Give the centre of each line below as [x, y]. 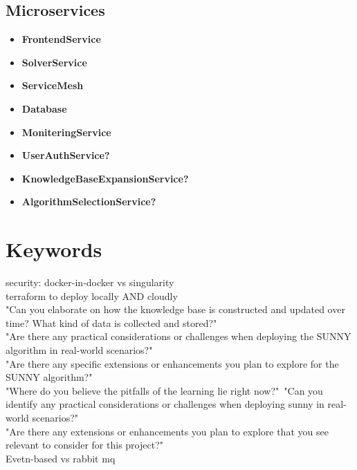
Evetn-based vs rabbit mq [61, 458]
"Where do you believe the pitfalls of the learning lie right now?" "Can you [164, 390]
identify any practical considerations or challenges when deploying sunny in [165, 404]
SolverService [54, 62]
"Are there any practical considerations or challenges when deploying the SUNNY [178, 336]
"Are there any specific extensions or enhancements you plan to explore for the [172, 363]
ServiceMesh [53, 85]
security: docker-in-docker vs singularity [90, 282]
